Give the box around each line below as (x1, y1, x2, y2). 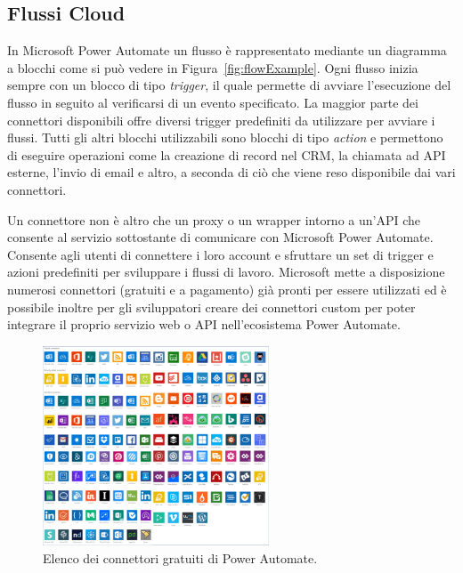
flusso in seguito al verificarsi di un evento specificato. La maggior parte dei (7, 93, 418, 111)
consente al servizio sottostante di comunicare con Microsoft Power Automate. (7, 228, 434, 246)
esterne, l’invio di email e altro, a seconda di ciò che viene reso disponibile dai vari (7, 163, 456, 182)
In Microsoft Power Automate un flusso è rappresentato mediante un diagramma (7, 41, 447, 60)
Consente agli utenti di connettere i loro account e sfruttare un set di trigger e (7, 245, 434, 263)
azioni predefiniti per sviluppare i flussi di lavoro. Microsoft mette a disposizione (7, 262, 445, 281)
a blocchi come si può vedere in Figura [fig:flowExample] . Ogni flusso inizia (7, 58, 418, 77)
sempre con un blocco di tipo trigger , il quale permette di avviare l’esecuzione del (7, 76, 451, 94)
